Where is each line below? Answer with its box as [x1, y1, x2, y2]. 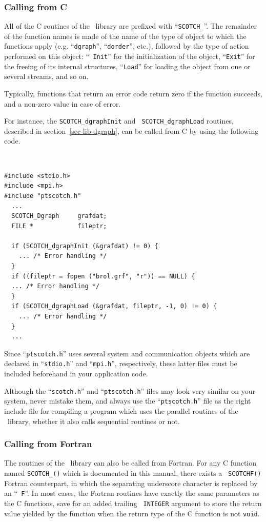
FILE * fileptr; [11, 222, 107, 230]
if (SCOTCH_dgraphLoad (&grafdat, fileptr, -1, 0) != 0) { [11, 303, 217, 310]
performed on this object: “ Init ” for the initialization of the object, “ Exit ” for [4, 51, 255, 62]
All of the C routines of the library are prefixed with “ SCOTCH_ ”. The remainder [4, 21, 257, 31]
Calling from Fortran [4, 437, 92, 450]
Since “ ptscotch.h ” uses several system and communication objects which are [4, 348, 250, 358]
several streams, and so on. [4, 71, 89, 82]
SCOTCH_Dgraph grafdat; [11, 212, 107, 220]
